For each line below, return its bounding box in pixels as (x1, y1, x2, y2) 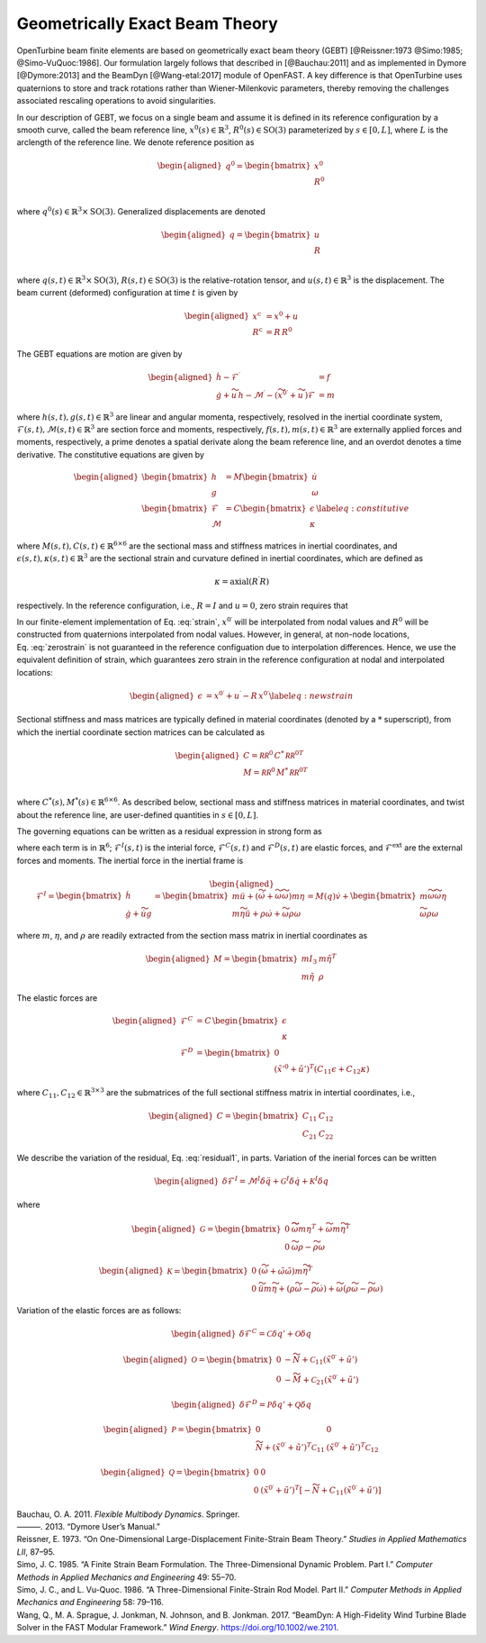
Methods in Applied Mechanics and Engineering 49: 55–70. (16, 1572, 237, 1583)
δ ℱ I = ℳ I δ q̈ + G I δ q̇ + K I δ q (221, 1175, 328, 1186)
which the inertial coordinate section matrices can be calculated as (16, 726, 265, 738)
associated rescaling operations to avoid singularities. (16, 95, 216, 106)
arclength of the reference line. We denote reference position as (16, 137, 255, 148)
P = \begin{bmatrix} (171, 1424, 253, 1435)
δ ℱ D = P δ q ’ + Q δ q (238, 1398, 312, 1410)
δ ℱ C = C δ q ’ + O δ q (238, 1327, 312, 1339)
